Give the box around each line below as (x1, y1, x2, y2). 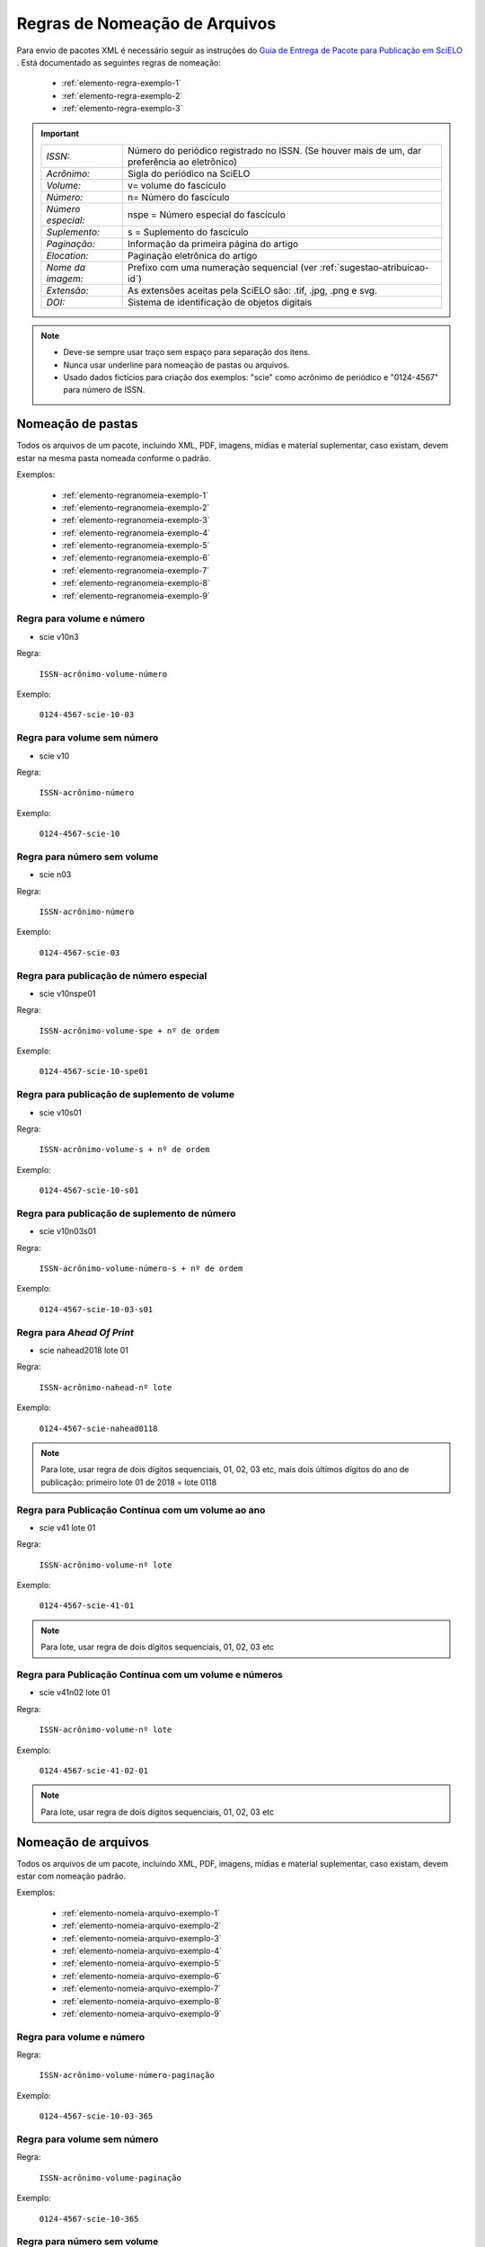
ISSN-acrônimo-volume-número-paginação (39, 2070, 215, 2081)
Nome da (46, 261, 85, 273)
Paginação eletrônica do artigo (127, 249, 258, 262)
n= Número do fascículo (127, 191, 230, 203)
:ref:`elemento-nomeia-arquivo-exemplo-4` (61, 1945, 222, 1956)
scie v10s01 (39, 1106, 83, 1118)
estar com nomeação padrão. (16, 1870, 126, 1882)
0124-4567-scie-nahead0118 (39, 1423, 158, 1434)
